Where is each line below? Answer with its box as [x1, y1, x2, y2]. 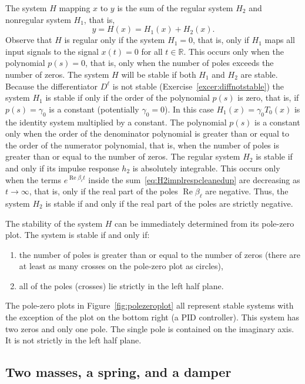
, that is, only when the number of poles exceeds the [85, 57, 274, 69]
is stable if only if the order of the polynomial [45, 91, 210, 104]
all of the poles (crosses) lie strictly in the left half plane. [19, 279, 224, 292]
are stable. [240, 68, 278, 80]
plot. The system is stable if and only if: [5, 229, 150, 241]
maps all [264, 34, 295, 46]
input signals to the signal [5, 45, 99, 57]
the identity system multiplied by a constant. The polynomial [5, 115, 227, 128]
